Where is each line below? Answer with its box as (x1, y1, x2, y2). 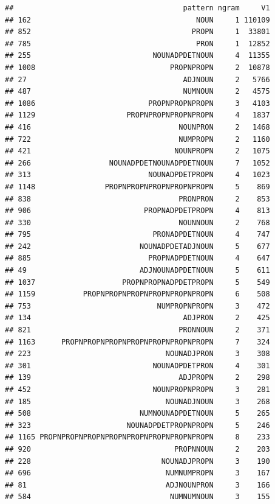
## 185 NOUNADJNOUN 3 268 (5, 397, 270, 406)
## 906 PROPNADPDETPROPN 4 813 (5, 206, 270, 215)
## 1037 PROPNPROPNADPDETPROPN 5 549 (5, 278, 270, 287)
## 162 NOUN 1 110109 (5, 15, 270, 24)
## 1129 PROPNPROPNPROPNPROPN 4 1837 (5, 111, 270, 120)
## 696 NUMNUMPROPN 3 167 (5, 469, 270, 478)
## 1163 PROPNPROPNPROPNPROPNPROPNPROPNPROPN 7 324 (5, 337, 270, 346)
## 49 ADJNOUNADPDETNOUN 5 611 (5, 266, 270, 275)
